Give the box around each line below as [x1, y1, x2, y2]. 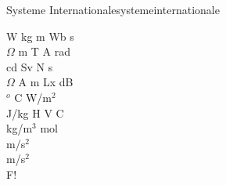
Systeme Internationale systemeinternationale [6, 2, 220, 17]
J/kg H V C [6, 104, 64, 121]
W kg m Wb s [6, 27, 74, 44]
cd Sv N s [6, 58, 53, 74]
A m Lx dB [18, 74, 74, 90]
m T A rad [18, 43, 71, 60]
